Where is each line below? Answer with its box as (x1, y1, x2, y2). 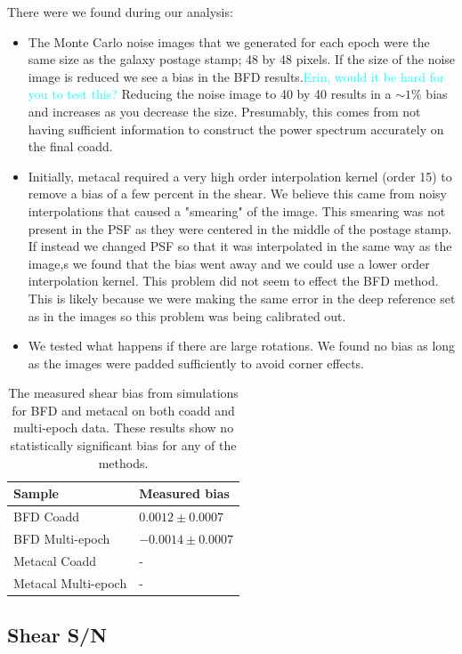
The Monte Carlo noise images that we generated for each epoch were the (28, 32, 430, 51)
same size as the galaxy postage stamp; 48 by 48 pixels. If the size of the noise (28, 50, 456, 69)
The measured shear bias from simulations (8, 384, 239, 402)
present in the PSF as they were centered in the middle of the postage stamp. (28, 219, 452, 238)
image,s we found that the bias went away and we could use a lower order (28, 254, 430, 272)
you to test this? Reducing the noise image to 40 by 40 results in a (28, 85, 392, 103)
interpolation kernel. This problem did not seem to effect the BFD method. (28, 271, 439, 290)
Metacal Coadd (13, 551, 96, 569)
